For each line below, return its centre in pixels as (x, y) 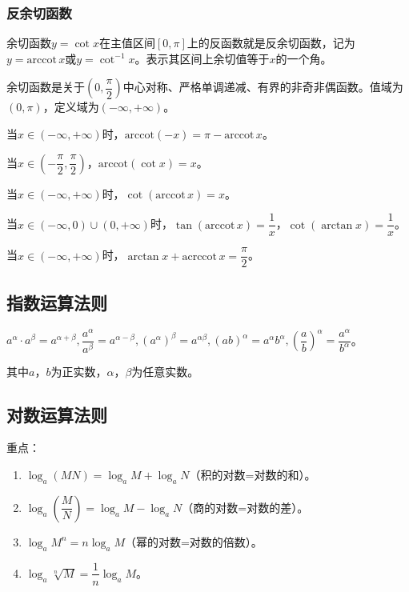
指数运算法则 (57, 302)
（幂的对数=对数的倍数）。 (193, 541)
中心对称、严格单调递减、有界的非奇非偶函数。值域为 (263, 87)
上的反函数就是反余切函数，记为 (271, 43)
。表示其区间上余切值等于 (202, 58)
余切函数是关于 (46, 87)
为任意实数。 (165, 371)
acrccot (200, 256)
